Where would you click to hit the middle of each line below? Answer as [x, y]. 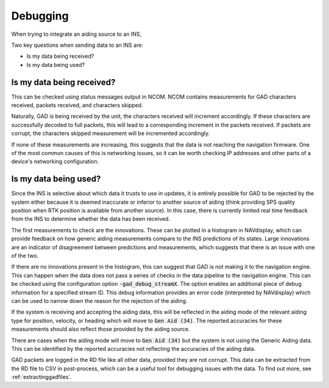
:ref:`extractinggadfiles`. [42, 377]
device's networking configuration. [55, 162]
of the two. [25, 256]
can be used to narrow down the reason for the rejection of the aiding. [99, 300]
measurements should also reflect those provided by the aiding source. [101, 329]
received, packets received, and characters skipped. [77, 105]
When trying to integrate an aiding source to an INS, [76, 34]
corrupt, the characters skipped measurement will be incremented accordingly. [111, 133]
